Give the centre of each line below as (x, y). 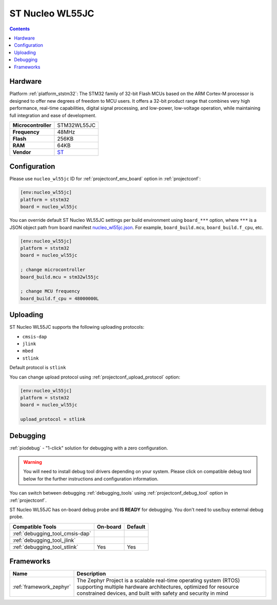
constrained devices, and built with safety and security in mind (152, 593)
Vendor (22, 152)
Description (91, 574)
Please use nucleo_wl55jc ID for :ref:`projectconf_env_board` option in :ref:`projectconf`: (105, 179)
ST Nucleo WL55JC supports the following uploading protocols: (77, 327)
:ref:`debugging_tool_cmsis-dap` (52, 533)
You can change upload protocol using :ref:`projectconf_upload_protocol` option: (95, 377)
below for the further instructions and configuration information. (91, 479)
